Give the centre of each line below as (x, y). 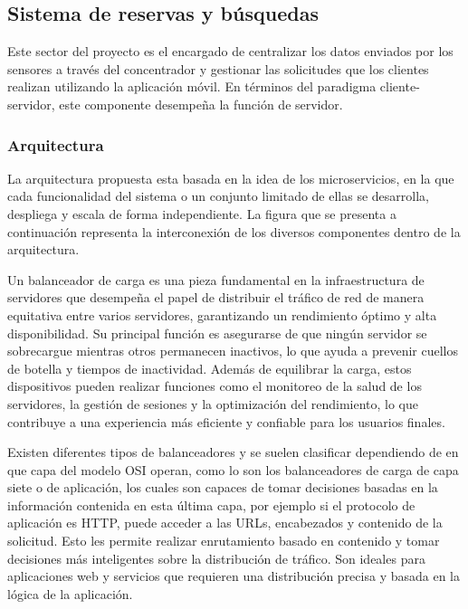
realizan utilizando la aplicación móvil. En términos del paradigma (192, 86)
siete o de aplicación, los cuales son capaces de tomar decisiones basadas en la (223, 487)
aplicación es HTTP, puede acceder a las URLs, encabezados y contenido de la (225, 523)
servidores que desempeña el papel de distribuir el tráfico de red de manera (216, 297)
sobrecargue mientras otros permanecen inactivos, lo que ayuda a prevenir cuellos (233, 351)
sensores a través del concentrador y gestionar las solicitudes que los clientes (218, 68)
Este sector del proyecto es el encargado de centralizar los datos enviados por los (230, 51)
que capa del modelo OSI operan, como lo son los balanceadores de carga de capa (233, 469)
